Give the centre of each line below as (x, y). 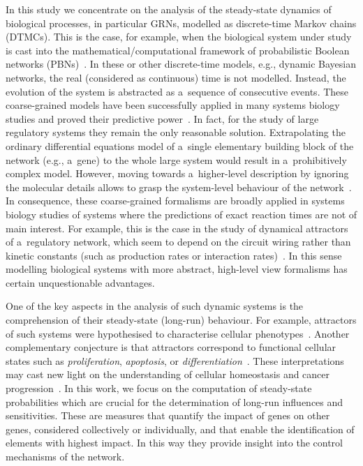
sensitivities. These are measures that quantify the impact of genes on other (168, 415)
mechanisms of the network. (65, 456)
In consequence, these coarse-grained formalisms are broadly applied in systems (175, 201)
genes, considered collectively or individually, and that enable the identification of (180, 429)
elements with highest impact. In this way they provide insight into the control (174, 443)
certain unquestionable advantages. (80, 282)
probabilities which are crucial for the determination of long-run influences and (175, 401)
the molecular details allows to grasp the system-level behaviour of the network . (179, 187)
